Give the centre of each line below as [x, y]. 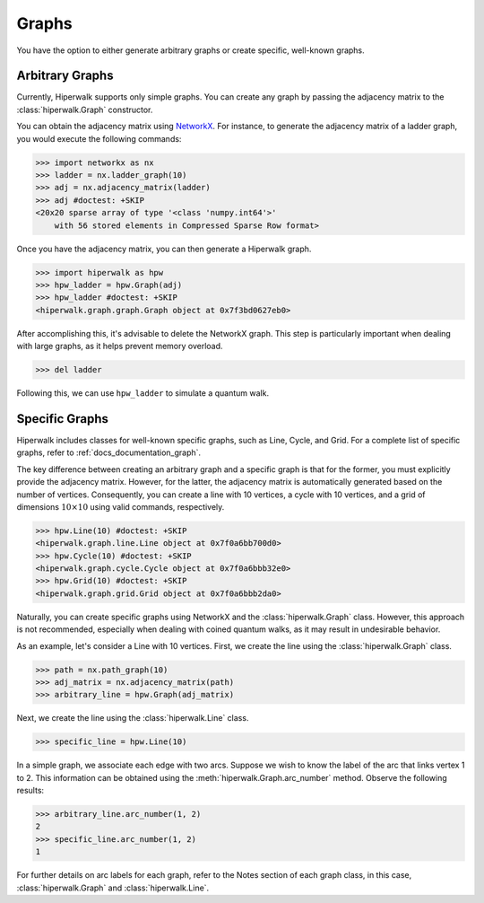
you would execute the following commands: [99, 138]
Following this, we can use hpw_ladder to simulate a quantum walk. [143, 393]
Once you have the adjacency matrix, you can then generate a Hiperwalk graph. [164, 249]
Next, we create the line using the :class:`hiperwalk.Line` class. [133, 718]
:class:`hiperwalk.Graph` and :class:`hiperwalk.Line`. [113, 888]
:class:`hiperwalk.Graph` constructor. [85, 110]
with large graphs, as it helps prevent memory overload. [120, 346]
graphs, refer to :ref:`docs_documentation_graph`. [109, 452]
